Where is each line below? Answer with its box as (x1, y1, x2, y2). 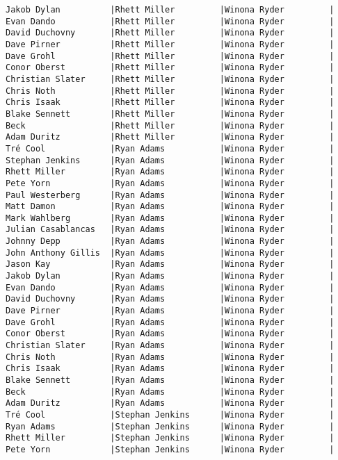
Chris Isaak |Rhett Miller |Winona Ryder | (6, 97, 335, 108)
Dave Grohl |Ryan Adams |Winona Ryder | (6, 317, 335, 327)
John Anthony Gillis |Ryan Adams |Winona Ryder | (6, 247, 335, 258)
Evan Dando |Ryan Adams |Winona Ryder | (6, 282, 335, 293)
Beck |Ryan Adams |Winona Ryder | (6, 386, 335, 397)
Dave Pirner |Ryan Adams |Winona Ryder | (6, 306, 335, 316)
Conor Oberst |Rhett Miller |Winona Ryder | (6, 63, 335, 73)
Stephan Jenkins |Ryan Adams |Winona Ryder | (6, 155, 335, 165)
